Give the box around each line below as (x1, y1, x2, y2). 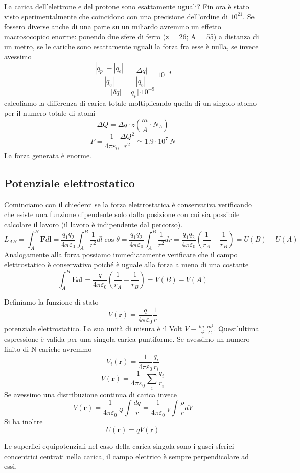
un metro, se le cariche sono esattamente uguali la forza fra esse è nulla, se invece (4, 41, 259, 52)
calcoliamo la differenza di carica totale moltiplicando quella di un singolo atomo (4, 97, 257, 108)
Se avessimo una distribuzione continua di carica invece (4, 389, 177, 400)
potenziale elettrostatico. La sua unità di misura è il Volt (4, 323, 182, 334)
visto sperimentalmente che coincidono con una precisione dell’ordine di (4, 11, 228, 21)
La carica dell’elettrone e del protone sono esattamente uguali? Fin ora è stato (4, 1, 249, 11)
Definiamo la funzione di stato (4, 296, 99, 307)
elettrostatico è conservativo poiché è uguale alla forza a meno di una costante (4, 259, 249, 270)
